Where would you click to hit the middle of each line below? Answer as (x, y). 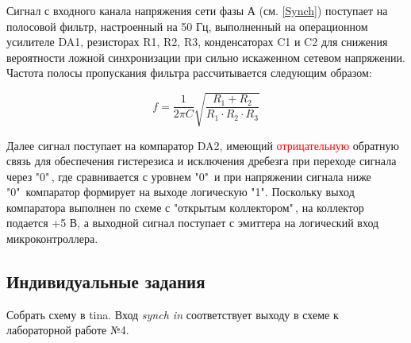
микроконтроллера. (52, 239)
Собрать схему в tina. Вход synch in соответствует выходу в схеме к (173, 314)
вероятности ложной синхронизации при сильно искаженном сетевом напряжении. (206, 57)
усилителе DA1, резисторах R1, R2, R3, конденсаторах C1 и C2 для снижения (197, 42)
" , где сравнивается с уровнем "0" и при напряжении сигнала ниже (208, 176)
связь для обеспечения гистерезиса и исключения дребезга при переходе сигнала (202, 161)
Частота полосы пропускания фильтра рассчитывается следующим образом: (189, 73)
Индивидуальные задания (106, 281)
